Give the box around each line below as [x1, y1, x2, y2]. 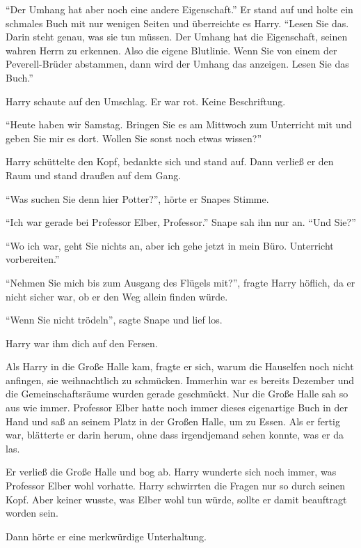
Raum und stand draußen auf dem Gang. [6, 167, 182, 182]
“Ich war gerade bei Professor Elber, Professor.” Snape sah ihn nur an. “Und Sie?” [6, 215, 356, 229]
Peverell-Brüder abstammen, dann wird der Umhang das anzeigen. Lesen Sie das [6, 56, 349, 71]
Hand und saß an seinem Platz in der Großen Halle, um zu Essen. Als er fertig [6, 413, 340, 428]
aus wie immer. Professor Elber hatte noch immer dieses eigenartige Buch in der [6, 400, 348, 415]
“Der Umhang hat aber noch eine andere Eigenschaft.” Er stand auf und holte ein [6, 2, 353, 16]
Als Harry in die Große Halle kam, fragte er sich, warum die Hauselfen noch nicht [6, 359, 354, 374]
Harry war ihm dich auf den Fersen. [6, 335, 158, 350]
